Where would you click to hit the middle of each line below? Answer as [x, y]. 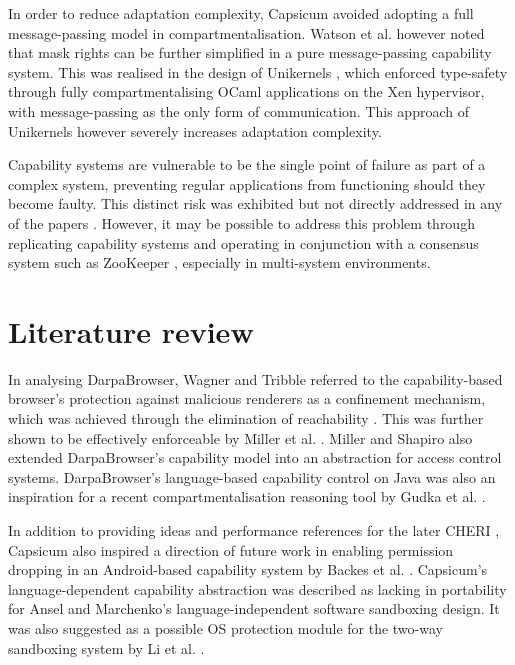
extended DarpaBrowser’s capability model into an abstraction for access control [255, 457]
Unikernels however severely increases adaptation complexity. [195, 130]
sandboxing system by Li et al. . [106, 647]
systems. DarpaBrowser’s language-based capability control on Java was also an [252, 476]
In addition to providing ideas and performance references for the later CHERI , [254, 530]
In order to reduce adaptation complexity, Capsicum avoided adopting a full [241, 13]
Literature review [131, 330]
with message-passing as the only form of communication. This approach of [238, 110]
